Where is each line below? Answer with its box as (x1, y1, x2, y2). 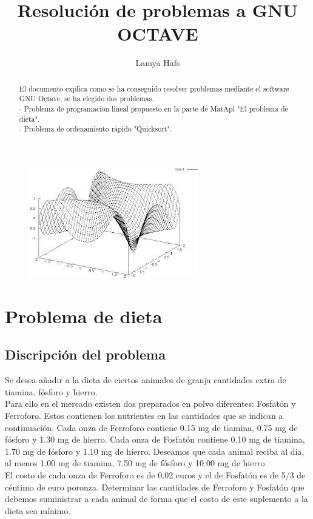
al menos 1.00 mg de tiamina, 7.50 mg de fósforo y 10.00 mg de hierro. (5, 457, 268, 469)
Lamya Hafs (135, 56, 180, 69)
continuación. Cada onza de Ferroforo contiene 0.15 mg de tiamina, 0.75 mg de (5, 421, 298, 434)
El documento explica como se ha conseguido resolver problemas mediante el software (19, 83, 289, 93)
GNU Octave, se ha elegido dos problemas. (19, 93, 154, 104)
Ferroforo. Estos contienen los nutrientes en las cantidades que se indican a (5, 409, 283, 421)
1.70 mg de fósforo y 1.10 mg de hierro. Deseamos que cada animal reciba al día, (5, 444, 305, 457)
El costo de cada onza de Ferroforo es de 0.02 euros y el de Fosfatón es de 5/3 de (5, 468, 306, 481)
